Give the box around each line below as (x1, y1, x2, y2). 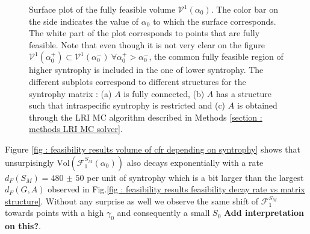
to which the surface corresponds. (153, 14, 276, 27)
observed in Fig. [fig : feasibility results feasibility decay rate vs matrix (48, 183, 305, 195)
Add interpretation (223, 206, 304, 219)
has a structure (215, 87, 271, 100)
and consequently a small (117, 206, 210, 219)
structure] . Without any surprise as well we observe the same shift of (5, 194, 259, 207)
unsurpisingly (5, 156, 54, 168)
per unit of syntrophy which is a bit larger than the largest (87, 171, 304, 183)
